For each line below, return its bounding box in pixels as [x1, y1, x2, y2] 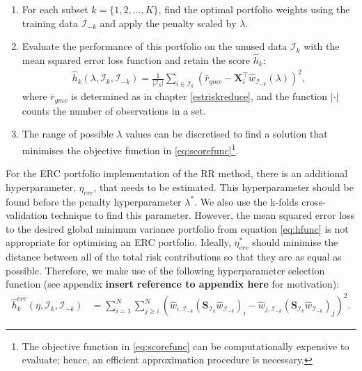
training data [22, 15, 78, 30]
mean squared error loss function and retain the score [22, 53, 251, 67]
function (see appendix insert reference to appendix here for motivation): [6, 277, 340, 291]
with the [304, 39, 340, 53]
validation [6, 208, 48, 222]
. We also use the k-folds [194, 194, 299, 208]
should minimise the [252, 235, 338, 249]
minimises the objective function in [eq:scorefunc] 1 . [22, 140, 239, 157]
